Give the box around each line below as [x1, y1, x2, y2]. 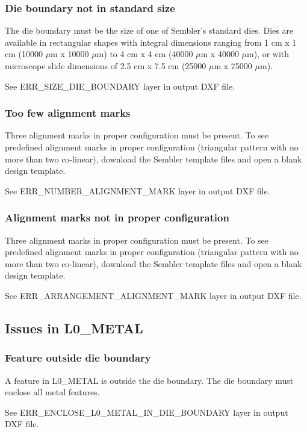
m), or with [247, 48, 290, 60]
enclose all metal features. [5, 386, 100, 398]
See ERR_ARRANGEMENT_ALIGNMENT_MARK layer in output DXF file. [5, 289, 302, 301]
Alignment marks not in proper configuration [5, 210, 229, 225]
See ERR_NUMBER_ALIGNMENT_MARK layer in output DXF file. [5, 184, 270, 197]
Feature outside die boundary [5, 350, 151, 365]
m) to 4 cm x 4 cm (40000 [96, 48, 193, 60]
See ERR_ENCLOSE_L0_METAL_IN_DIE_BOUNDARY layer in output [5, 406, 288, 418]
